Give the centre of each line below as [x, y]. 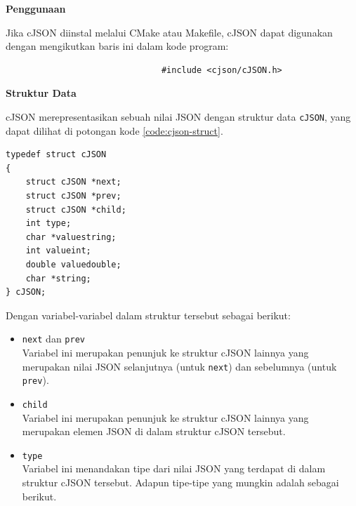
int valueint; [58, 251]
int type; [48, 224]
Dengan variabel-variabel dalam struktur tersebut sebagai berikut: [148, 315]
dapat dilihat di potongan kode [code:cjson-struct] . [114, 130]
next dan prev [53, 339]
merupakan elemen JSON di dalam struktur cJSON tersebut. [154, 431]
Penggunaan [36, 8]
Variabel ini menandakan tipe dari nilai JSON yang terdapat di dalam [174, 468]
